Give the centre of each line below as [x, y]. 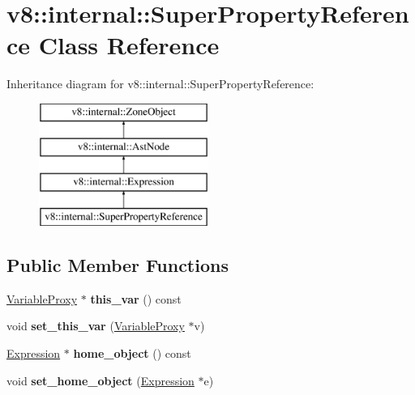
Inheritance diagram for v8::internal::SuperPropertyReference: [160, 84]
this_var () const [136, 298]
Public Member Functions [118, 265]
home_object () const [132, 353]
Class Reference [129, 45]
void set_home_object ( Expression [101, 380]
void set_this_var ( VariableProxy [96, 326]
